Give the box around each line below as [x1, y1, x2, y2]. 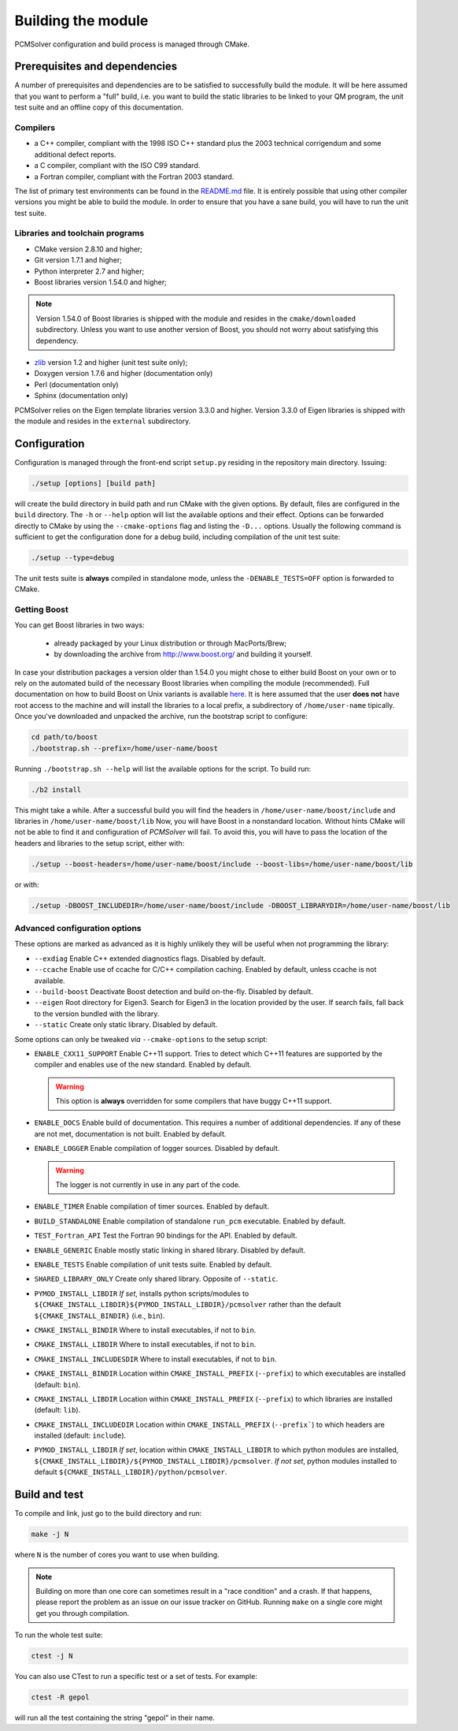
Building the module [14, 12, 149, 29]
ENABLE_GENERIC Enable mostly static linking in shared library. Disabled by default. [34, 1245, 306, 1255]
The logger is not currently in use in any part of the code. [55, 1180, 241, 1189]
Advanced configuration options [14, 923, 142, 934]
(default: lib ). [34, 1405, 81, 1415]
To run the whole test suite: [14, 1630, 103, 1640]
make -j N [31, 1530, 69, 1539]
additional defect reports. [34, 150, 116, 159]
